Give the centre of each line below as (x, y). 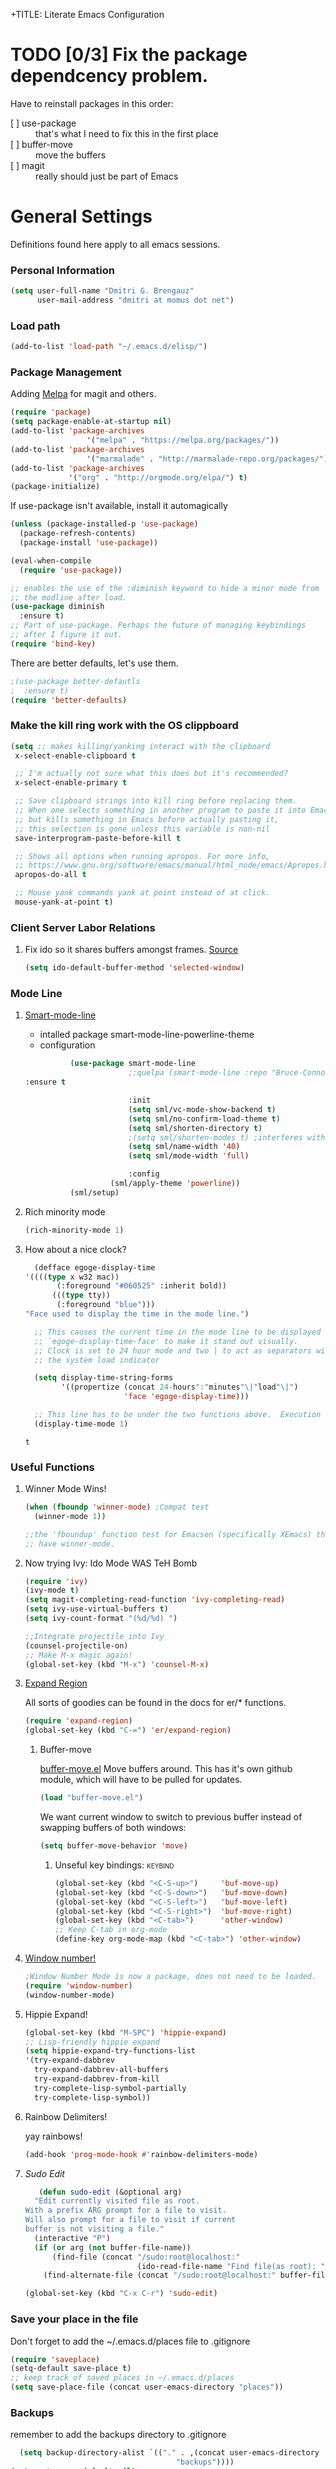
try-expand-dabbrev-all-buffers (101, 2070)
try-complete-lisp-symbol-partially (110, 2088)
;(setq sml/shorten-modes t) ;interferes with (227, 1137)
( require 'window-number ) (78, 1985)
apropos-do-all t (50, 875)
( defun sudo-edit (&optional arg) (110, 2192)
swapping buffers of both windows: (113, 1828)
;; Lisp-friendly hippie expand (92, 2042)
